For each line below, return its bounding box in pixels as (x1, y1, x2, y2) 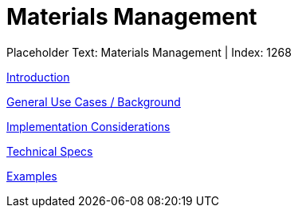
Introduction (6, 69, 70, 84)
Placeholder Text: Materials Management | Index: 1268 (6, 45, 292, 59)
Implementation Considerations (6, 119, 171, 133)
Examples (6, 168, 57, 183)
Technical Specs (6, 144, 93, 158)
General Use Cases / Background (6, 94, 181, 109)
